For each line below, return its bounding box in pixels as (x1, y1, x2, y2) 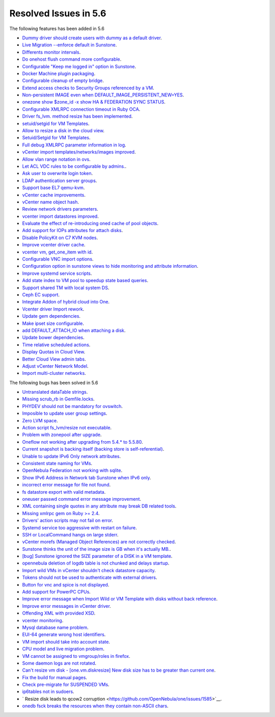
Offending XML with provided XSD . (22, 610, 96, 617)
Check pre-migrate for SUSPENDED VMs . (22, 681, 109, 688)
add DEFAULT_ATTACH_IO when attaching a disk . (22, 327, 126, 334)
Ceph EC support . (22, 292, 60, 298)
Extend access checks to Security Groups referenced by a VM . (22, 85, 155, 91)
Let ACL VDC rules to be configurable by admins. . (22, 163, 127, 169)
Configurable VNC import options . (22, 256, 94, 262)
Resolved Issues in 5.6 (9, 8, 106, 19)
